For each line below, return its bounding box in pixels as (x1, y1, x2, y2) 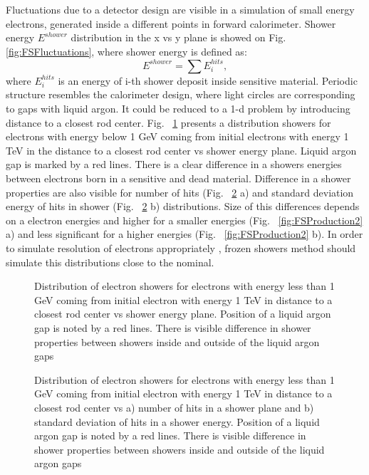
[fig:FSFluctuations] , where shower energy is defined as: (6, 43, 247, 58)
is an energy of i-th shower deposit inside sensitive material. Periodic (58, 73, 358, 88)
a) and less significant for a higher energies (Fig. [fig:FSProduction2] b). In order (6, 226, 363, 241)
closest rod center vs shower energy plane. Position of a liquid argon (34, 306, 331, 321)
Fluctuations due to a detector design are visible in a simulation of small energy (6, 2, 355, 16)
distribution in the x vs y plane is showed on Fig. (71, 30, 286, 45)
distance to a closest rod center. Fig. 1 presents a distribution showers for (6, 115, 331, 130)
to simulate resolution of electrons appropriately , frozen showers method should (6, 241, 356, 255)
